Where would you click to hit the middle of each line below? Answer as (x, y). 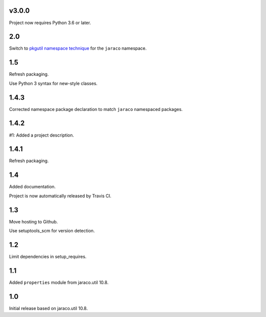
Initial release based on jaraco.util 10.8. (49, 308)
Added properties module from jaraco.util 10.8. (59, 282)
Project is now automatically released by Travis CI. (60, 196)
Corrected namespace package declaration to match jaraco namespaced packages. (96, 109)
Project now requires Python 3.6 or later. (50, 23)
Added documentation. (33, 187)
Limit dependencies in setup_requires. (48, 256)
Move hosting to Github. (33, 221)
